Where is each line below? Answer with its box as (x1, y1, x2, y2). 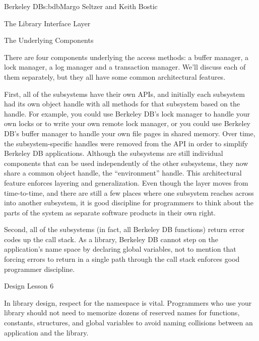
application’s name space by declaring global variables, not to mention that (4, 244, 236, 254)
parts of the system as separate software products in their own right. (4, 207, 216, 217)
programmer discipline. (4, 263, 75, 274)
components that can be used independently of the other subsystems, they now (4, 157, 248, 168)
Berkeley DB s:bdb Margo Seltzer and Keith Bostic (4, 1, 158, 11)
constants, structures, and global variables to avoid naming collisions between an (4, 317, 253, 328)
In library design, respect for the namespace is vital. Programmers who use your (4, 297, 252, 308)
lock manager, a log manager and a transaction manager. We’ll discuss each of (4, 62, 246, 72)
